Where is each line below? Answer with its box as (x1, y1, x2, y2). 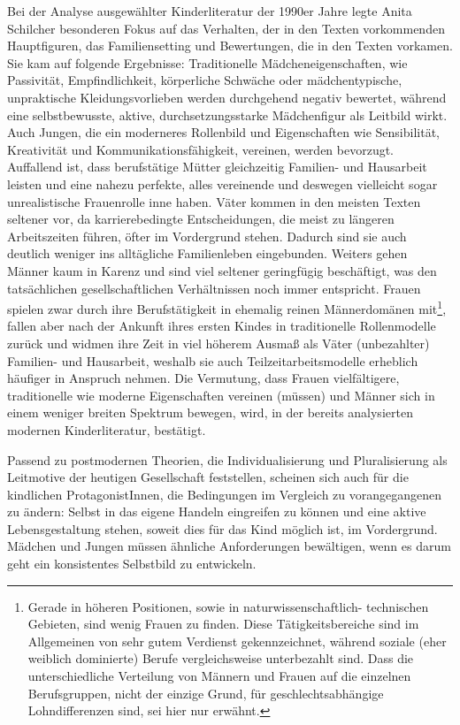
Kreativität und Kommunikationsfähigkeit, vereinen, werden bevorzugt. (7, 140, 395, 158)
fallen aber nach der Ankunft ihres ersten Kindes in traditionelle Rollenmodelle (7, 317, 436, 335)
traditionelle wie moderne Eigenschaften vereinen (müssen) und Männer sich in (7, 385, 435, 404)
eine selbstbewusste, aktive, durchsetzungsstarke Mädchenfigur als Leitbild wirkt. (7, 105, 448, 124)
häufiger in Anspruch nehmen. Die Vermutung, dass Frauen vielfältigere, (7, 369, 400, 387)
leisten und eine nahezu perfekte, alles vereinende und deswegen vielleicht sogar (7, 174, 438, 193)
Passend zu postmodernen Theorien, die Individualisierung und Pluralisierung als (7, 450, 448, 469)
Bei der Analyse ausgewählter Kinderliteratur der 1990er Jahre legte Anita (7, 2, 412, 19)
